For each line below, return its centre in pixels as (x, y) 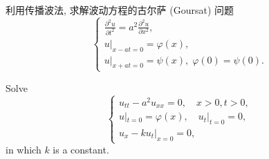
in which (24, 150)
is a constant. (81, 150)
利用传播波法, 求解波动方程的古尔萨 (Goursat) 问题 (120, 10)
